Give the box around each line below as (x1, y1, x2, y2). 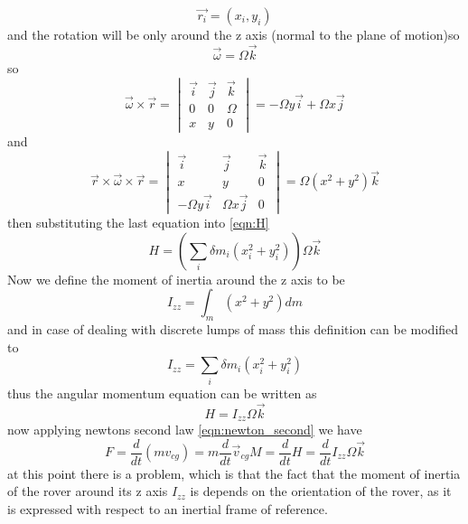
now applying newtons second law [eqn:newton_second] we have (7, 419, 362, 438)
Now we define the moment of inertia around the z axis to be (7, 269, 345, 288)
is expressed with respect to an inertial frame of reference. (7, 499, 328, 518)
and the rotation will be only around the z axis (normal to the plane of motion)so (7, 25, 460, 43)
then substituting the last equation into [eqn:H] (7, 213, 269, 232)
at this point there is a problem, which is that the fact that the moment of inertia (7, 463, 461, 482)
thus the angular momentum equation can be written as (7, 383, 317, 402)
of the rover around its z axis (7, 482, 168, 501)
